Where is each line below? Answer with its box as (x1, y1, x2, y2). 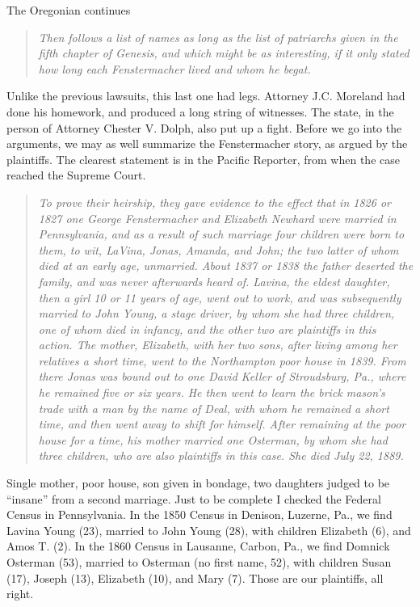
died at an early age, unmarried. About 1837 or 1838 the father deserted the (38, 257, 414, 274)
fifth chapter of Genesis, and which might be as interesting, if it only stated (38, 44, 409, 61)
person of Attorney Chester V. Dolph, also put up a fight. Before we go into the (6, 119, 402, 136)
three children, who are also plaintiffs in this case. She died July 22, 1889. (38, 447, 404, 464)
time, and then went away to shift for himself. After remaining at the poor (38, 415, 406, 432)
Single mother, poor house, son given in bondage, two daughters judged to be (6, 474, 390, 491)
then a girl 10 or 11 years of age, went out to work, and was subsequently (38, 289, 401, 306)
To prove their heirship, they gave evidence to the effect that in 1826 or (38, 193, 391, 210)
